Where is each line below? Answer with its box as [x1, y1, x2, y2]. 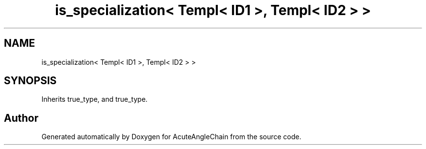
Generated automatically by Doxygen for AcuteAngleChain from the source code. [41, 132, 302, 141]
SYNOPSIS [4, 74, 57, 87]
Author [4, 112, 38, 124]
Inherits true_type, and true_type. [41, 95, 148, 104]
